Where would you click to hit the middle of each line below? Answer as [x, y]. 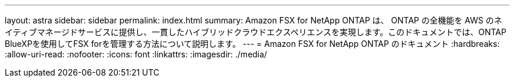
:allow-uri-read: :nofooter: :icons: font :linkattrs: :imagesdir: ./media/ [136, 54]
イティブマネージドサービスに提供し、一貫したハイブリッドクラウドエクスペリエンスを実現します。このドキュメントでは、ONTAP [256, 32]
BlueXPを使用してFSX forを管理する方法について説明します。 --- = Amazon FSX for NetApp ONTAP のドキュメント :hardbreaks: [252, 44]
